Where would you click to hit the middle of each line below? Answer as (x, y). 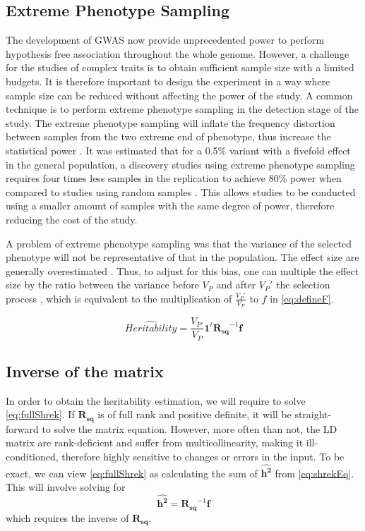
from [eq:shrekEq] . (315, 473)
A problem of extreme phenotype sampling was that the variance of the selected (179, 243)
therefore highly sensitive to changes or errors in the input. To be (203, 457)
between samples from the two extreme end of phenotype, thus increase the (168, 136)
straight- (313, 414)
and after (236, 285)
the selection (303, 285)
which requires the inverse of (67, 517)
